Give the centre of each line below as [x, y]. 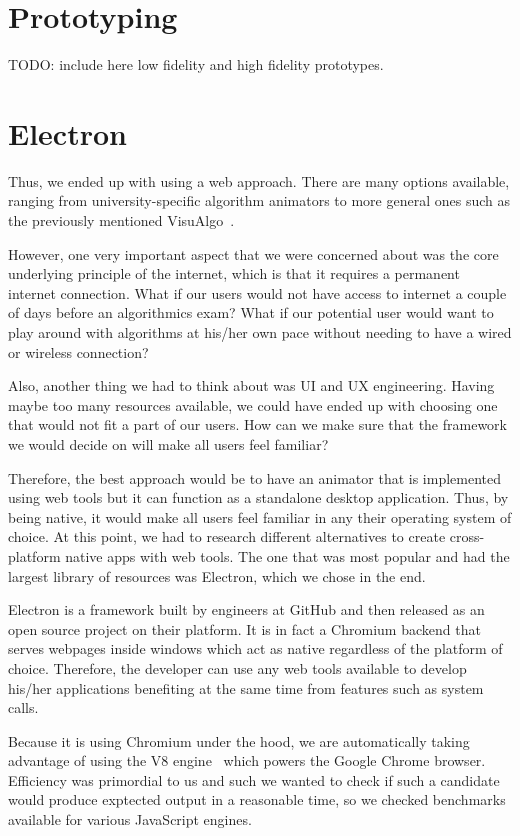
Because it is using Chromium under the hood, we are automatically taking [239, 740]
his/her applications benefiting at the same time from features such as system [246, 687]
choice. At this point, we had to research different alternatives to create [227, 536]
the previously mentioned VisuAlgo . [121, 220]
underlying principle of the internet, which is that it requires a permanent [234, 273]
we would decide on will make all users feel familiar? [168, 443]
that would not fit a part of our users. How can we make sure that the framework [257, 424]
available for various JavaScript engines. [130, 819]
